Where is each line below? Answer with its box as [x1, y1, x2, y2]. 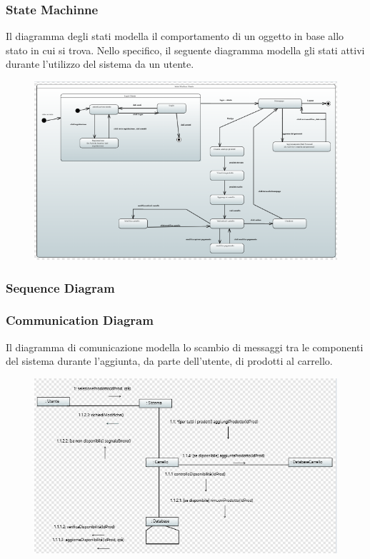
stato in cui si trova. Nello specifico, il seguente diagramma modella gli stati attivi [6, 42, 365, 57]
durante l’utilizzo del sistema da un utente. [6, 56, 194, 71]
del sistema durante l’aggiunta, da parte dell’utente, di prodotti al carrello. [6, 353, 333, 368]
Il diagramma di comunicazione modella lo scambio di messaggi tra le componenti [6, 339, 364, 354]
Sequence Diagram [6, 278, 115, 296]
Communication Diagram [6, 311, 154, 329]
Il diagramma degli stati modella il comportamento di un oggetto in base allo [6, 29, 344, 44]
